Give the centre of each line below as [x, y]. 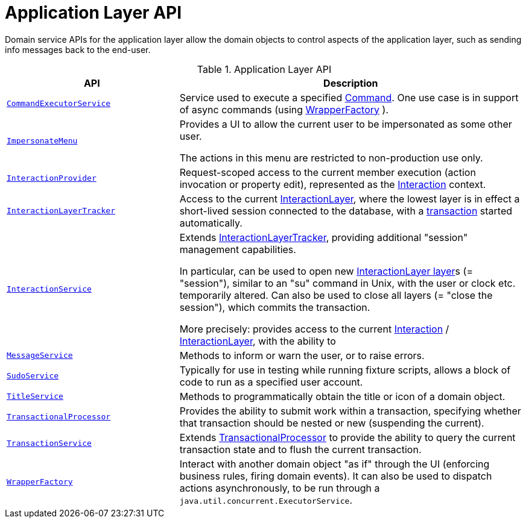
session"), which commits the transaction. [275, 307]
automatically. [211, 223]
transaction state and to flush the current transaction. [300, 449]
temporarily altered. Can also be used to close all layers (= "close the [336, 295]
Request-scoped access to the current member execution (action [328, 172]
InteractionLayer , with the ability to [258, 341]
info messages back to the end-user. [78, 49]
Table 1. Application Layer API [264, 69]
